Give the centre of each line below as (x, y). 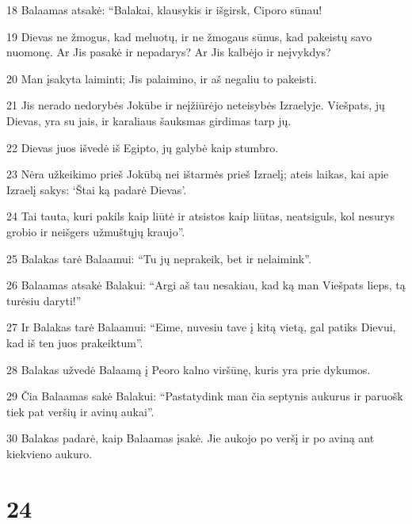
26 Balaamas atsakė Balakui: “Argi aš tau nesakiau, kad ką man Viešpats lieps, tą (206, 285)
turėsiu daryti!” (44, 300)
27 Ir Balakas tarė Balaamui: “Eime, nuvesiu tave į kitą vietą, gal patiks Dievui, (201, 327)
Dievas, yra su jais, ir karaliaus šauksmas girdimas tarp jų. (149, 120)
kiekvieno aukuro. (50, 453)
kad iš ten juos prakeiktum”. (75, 342)
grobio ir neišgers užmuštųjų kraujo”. (96, 231)
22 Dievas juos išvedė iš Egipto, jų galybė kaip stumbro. (143, 147)
